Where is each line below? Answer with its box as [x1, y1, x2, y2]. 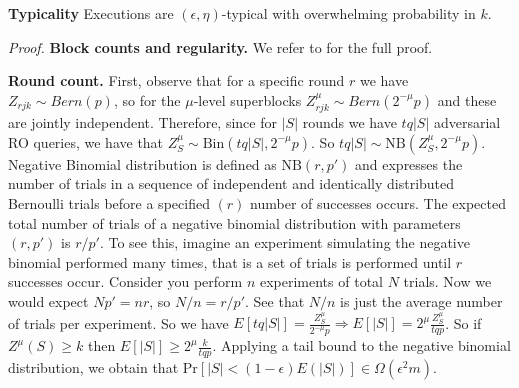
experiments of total [259, 271, 383, 292]
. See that [245, 290, 305, 311]
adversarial [433, 112, 501, 133]
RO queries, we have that [8, 131, 164, 152]
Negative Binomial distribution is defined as [8, 153, 277, 174]
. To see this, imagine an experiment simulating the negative [99, 232, 470, 253]
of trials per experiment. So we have [8, 312, 229, 333]
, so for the [113, 89, 181, 110]
